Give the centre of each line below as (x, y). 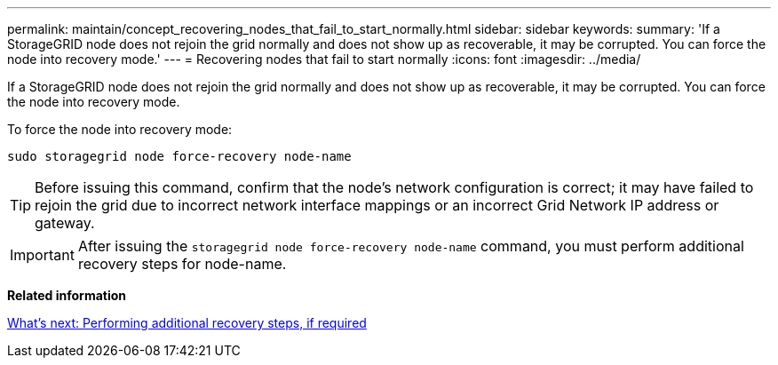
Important (42, 255)
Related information (67, 295)
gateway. (65, 223)
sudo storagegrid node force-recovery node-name (179, 156)
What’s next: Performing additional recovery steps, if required (187, 323)
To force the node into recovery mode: (120, 129)
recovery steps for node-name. (182, 264)
